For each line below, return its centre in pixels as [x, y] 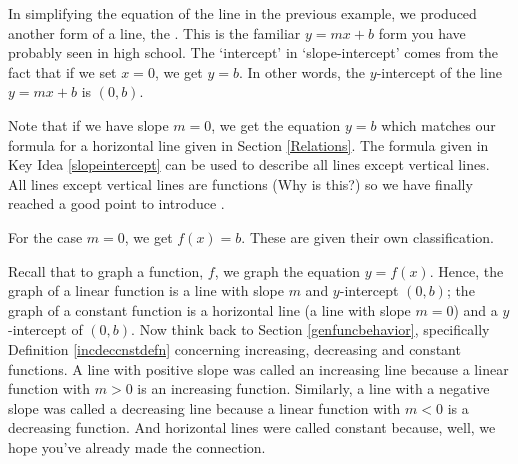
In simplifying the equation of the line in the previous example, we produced [242, 13]
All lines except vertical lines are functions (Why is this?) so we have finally [240, 183]
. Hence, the [466, 270]
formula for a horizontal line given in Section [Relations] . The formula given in [248, 144]
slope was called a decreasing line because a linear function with [204, 407]
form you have [422, 32]
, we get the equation [276, 124]
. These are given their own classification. [367, 236]
